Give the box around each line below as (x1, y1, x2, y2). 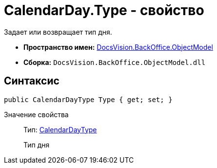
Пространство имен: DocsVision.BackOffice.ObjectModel (23, 42, 213, 51)
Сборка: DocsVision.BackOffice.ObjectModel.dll (23, 58, 206, 66)
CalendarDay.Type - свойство (4, 2, 204, 19)
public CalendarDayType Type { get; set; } (4, 95, 173, 104)
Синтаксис (4, 75, 59, 87)
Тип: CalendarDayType (23, 125, 97, 134)
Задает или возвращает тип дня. (4, 27, 112, 36)
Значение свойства (4, 110, 69, 119)
